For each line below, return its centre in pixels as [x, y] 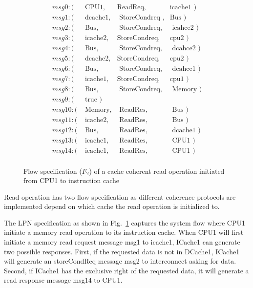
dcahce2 [184, 49]
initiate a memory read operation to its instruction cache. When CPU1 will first [124, 232]
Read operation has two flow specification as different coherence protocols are [120, 196]
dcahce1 [184, 69]
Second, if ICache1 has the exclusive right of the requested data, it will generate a [126, 270]
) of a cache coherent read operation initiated [157, 171]
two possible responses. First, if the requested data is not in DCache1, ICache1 [122, 251]
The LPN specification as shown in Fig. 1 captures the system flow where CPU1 [125, 222]
